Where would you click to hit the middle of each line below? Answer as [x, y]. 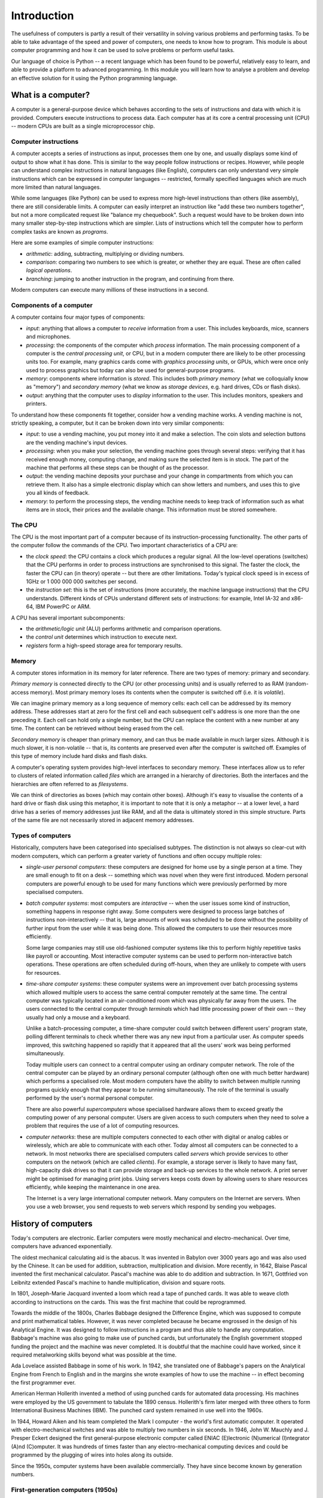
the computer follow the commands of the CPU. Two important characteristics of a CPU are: [124, 545]
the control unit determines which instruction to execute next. [102, 637]
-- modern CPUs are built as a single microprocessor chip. [83, 126]
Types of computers [41, 835]
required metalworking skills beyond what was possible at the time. [94, 1355]
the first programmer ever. [43, 1383]
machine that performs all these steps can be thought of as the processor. [118, 467]
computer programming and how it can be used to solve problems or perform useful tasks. [123, 50]
